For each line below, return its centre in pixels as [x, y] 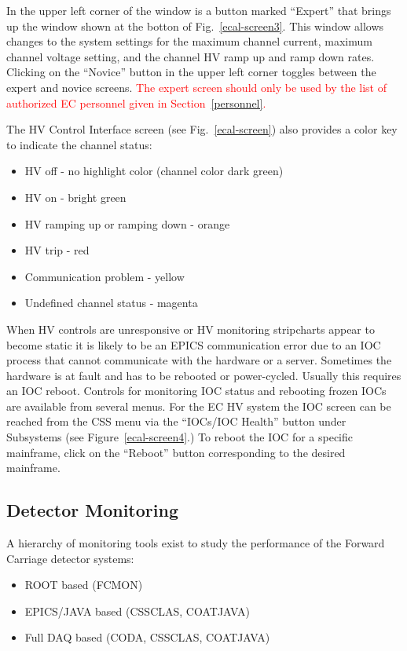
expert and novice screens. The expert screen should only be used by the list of [196, 87]
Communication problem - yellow [104, 276]
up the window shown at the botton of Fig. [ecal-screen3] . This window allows [195, 26]
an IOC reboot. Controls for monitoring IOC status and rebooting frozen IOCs [196, 391]
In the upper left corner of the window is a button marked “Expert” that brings [199, 10]
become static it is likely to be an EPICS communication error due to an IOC [194, 344]
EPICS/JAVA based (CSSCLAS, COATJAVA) [137, 611]
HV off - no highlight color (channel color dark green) [154, 171]
